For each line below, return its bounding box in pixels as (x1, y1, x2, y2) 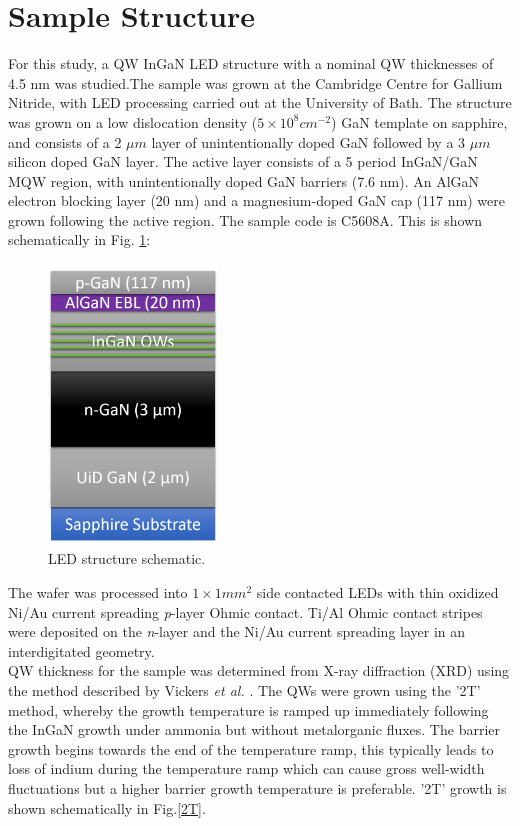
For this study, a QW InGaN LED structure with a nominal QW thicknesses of (8, 53, 494, 74)
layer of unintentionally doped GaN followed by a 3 (151, 131, 466, 152)
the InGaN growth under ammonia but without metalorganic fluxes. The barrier (8, 719, 500, 740)
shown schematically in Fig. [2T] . (8, 797, 206, 818)
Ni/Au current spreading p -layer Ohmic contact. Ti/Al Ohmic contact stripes (8, 601, 483, 622)
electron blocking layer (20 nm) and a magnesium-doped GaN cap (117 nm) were (8, 190, 505, 211)
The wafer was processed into (8, 582, 188, 603)
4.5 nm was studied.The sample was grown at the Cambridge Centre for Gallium (8, 72, 503, 93)
